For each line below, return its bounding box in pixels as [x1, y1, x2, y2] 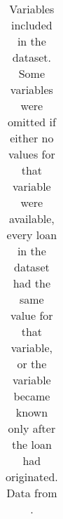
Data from [6, 485, 57, 501]
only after [8, 420, 56, 436]
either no [10, 130, 54, 146]
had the [13, 275, 51, 291]
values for [8, 146, 55, 162]
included [11, 17, 52, 33]
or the [17, 356, 47, 372]
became [13, 388, 50, 404]
